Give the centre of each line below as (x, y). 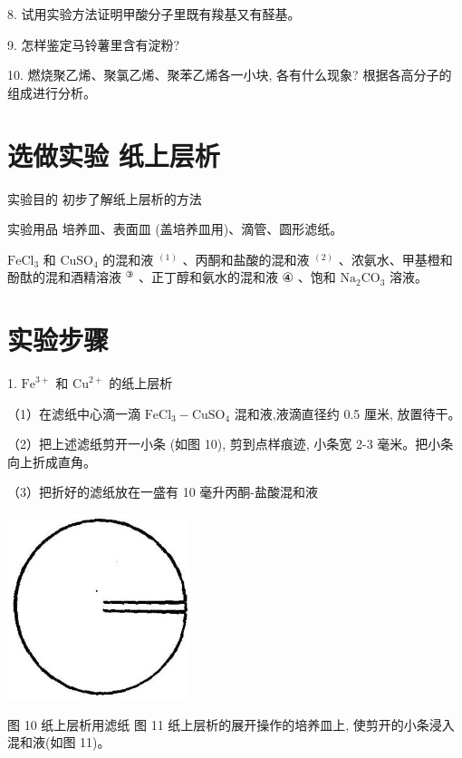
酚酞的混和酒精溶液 (64, 277)
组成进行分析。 (52, 92)
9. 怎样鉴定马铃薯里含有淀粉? (94, 44)
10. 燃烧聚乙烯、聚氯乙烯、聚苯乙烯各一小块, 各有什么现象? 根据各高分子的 (230, 75)
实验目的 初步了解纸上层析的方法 (105, 198)
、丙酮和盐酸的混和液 (246, 259)
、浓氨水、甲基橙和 (395, 259)
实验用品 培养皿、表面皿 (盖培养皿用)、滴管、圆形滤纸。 (175, 229)
